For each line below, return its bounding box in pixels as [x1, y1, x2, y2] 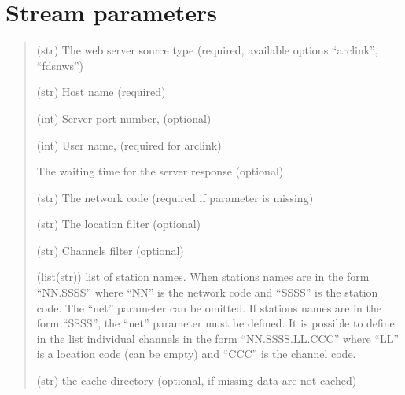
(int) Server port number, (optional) [36, 109, 212, 126]
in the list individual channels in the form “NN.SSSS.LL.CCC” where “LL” [36, 330, 399, 346]
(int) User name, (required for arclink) [36, 136, 222, 153]
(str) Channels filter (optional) [36, 242, 184, 258]
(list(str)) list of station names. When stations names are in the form [36, 268, 370, 285]
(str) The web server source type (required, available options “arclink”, [36, 42, 378, 58]
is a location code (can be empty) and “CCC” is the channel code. [36, 345, 356, 362]
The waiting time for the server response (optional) [36, 163, 284, 179]
